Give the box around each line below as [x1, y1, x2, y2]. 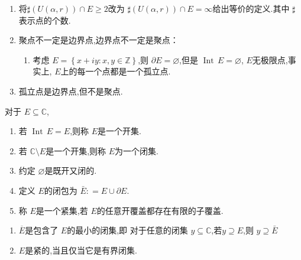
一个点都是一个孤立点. [85, 65, 171, 77]
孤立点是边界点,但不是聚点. [18, 84, 123, 97]
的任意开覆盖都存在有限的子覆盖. [96, 204, 224, 216]
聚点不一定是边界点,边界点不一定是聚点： [18, 34, 179, 46]
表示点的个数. [18, 14, 71, 26]
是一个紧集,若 [35, 204, 88, 216]
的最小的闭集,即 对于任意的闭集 [67, 224, 188, 236]
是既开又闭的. [44, 164, 97, 177]
